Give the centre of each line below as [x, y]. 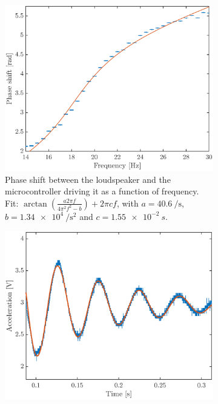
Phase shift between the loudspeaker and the [88, 179]
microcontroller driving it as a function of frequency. [102, 191]
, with [127, 203]
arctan [35, 204]
